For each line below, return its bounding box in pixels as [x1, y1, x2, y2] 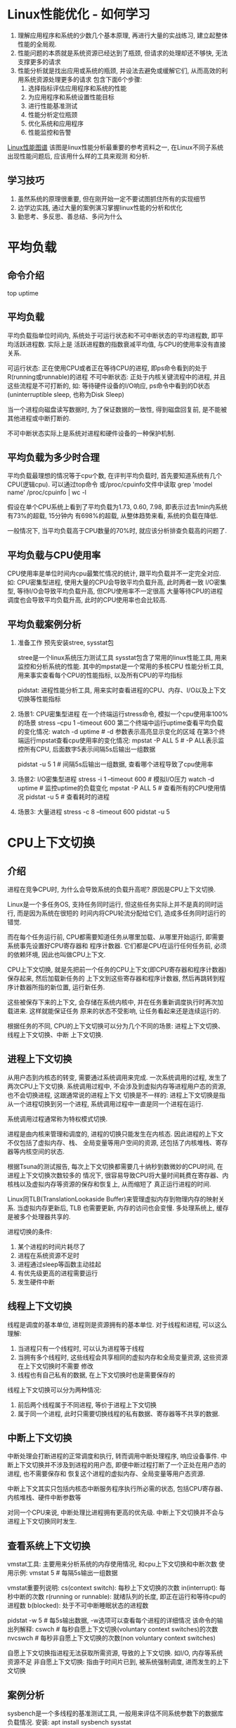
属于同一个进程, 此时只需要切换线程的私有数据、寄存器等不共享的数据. [17, 1409, 220, 1418]
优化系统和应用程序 [27, 119, 84, 128]
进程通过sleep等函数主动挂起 [17, 1260, 102, 1268]
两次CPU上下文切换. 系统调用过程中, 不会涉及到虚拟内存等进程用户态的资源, [7, 1081, 226, 1090]
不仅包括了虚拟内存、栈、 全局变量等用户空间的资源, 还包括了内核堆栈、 [7, 1138, 216, 1146]
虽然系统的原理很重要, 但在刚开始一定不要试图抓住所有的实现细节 [17, 195, 206, 203]
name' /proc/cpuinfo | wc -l [7, 488, 86, 497]
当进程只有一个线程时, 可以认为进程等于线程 [17, 1344, 145, 1352]
